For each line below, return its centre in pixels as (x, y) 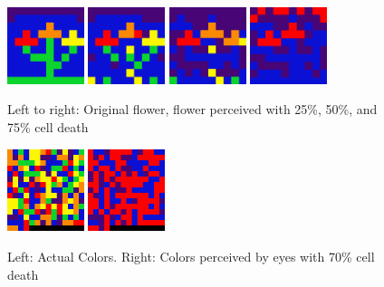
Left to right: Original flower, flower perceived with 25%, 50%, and (192, 109)
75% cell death (48, 126)
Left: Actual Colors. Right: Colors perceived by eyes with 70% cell (191, 257)
